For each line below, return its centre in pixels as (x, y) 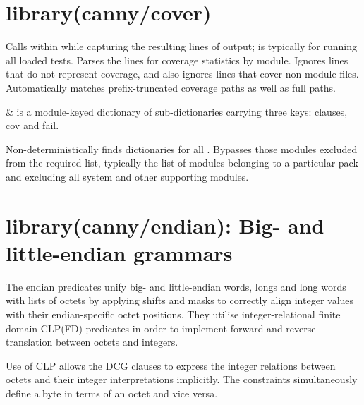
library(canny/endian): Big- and (165, 225)
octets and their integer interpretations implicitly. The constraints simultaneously (182, 379)
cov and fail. (32, 125)
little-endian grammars (119, 252)
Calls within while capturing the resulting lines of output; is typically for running (181, 46)
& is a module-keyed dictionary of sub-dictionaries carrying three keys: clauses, (177, 111)
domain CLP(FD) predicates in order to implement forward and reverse (161, 328)
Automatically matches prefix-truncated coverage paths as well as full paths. (171, 87)
